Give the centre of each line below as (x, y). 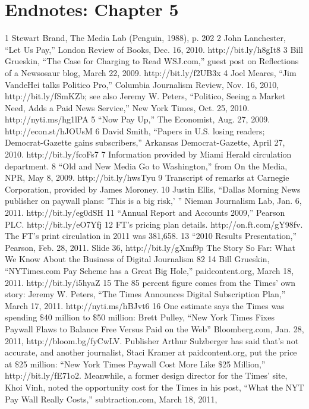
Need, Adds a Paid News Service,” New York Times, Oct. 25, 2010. (127, 107)
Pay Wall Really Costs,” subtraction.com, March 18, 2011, (111, 399)
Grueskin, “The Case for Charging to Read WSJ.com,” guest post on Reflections (152, 61)
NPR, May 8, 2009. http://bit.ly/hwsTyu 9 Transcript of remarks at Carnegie (147, 177)
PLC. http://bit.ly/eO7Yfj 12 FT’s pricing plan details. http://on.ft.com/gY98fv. (154, 224)
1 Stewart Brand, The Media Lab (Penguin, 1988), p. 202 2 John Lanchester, (145, 38)
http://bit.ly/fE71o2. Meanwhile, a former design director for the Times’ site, (146, 375)
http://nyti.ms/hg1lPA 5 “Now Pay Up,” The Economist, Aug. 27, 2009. (138, 119)
